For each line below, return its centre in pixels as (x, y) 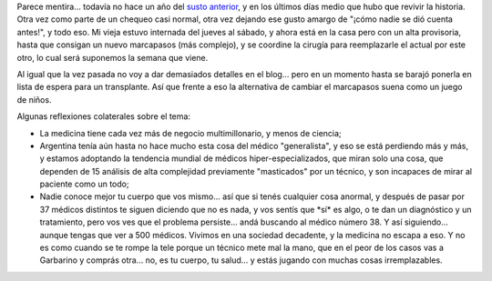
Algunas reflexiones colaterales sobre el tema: (104, 116)
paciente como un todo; (84, 184)
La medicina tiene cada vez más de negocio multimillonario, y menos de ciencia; (190, 133)
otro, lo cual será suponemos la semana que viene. (113, 57)
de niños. (34, 99)
